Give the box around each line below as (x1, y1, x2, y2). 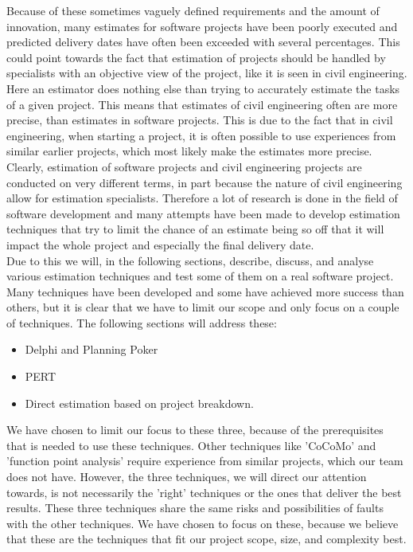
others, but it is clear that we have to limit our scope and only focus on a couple (6, 299, 399, 315)
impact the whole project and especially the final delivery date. (6, 236, 314, 253)
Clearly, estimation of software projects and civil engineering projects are (6, 158, 362, 174)
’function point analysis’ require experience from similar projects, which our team (6, 452, 403, 469)
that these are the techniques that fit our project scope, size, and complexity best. (6, 530, 407, 547)
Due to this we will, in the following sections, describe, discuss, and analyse (6, 252, 374, 268)
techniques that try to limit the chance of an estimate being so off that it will (6, 221, 384, 237)
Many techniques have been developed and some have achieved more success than (6, 283, 404, 299)
